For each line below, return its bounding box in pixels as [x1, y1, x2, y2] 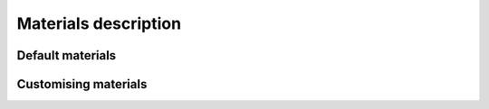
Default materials [16, 48, 117, 63]
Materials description [16, 14, 181, 33]
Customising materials [16, 77, 148, 92]
